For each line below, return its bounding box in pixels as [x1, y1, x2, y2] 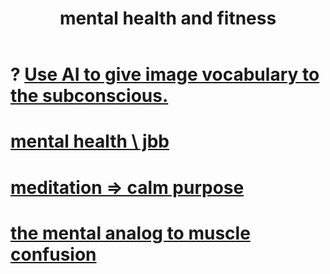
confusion [10, 243, 97, 266]
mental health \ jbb [10, 130, 170, 153]
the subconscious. [10, 85, 169, 107]
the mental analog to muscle [10, 222, 251, 244]
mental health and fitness [59, 7, 277, 30]
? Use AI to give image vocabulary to [10, 63, 320, 86]
